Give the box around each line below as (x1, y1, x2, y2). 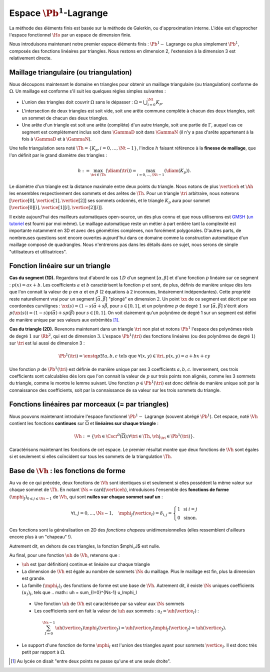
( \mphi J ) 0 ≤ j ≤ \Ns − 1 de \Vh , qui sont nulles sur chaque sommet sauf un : (9, 493, 163, 501)
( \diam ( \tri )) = (105, 168, 136, 173)
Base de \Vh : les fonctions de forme (9, 466, 126, 475)
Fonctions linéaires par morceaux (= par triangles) (9, 400, 169, 408)
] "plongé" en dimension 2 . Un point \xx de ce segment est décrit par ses (105, 295, 257, 302)
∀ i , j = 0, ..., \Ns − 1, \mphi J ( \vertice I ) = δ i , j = (70, 510, 172, 517)
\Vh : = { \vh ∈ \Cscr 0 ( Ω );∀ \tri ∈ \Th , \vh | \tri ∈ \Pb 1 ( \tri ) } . (74, 432, 195, 440)
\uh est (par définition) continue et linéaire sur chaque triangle (21, 561, 150, 567)
